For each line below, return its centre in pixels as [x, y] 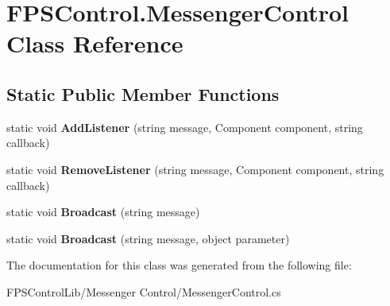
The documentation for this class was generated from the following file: [179, 265]
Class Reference [95, 43]
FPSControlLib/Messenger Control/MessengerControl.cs [144, 291]
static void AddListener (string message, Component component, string [185, 127]
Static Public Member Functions [143, 93]
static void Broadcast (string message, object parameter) [148, 238]
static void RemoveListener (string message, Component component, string [195, 169]
